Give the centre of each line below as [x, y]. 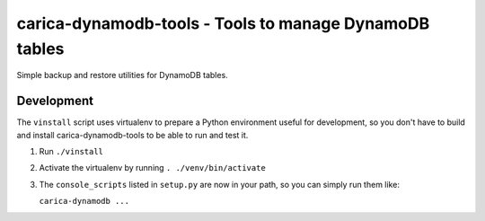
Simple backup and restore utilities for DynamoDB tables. [122, 75]
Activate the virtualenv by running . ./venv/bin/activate [153, 168]
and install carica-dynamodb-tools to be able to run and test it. [132, 135]
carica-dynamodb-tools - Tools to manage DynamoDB [223, 23]
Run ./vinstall [71, 152]
